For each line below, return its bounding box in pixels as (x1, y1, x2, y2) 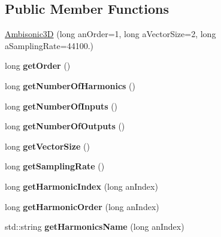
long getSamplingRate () (5, 160, 105, 172)
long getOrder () (5, 59, 71, 72)
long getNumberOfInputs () (5, 99, 118, 112)
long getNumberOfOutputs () (5, 120, 125, 132)
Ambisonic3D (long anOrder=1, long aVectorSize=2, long (5, 28, 216, 40)
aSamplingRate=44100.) (5, 39, 93, 51)
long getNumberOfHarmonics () (5, 79, 135, 92)
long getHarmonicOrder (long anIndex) (5, 200, 159, 212)
